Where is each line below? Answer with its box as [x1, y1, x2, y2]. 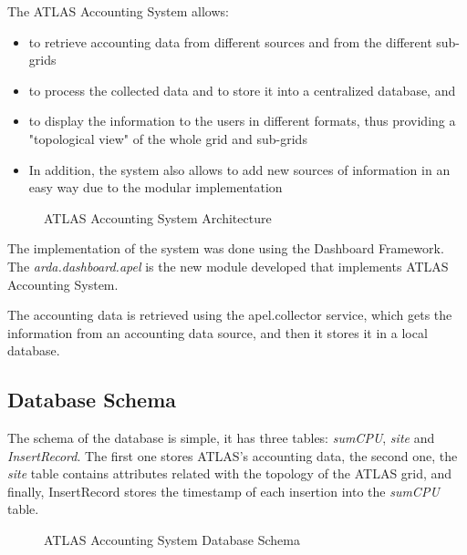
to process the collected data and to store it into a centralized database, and [28, 80, 456, 99]
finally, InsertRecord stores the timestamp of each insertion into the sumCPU [7, 481, 440, 500]
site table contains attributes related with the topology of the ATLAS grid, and [7, 464, 452, 483]
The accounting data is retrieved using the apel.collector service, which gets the [7, 305, 452, 324]
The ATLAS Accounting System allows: [7, 2, 229, 20]
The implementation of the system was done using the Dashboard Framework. [7, 239, 444, 258]
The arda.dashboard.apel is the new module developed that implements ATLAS [7, 256, 449, 275]
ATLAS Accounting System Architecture [44, 208, 272, 227]
